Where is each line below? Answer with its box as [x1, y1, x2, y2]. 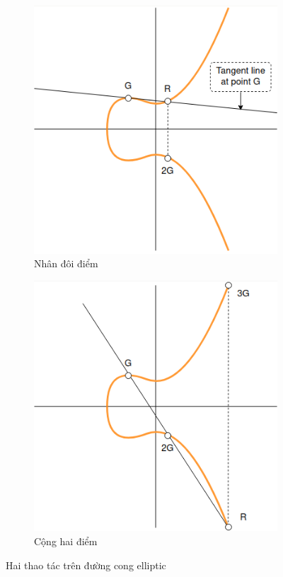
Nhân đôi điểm [34, 256, 98, 271]
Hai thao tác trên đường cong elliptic [6, 557, 166, 572]
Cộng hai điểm [34, 533, 98, 548]
